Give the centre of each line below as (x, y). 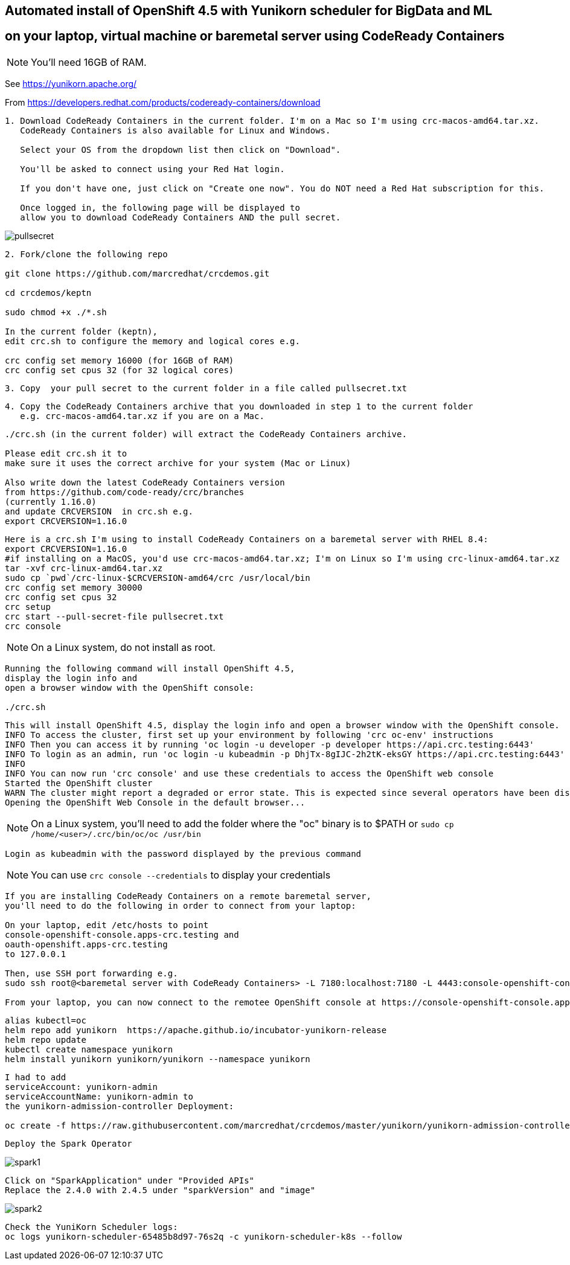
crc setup (28, 607)
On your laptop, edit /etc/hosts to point (107, 925)
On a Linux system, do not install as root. (123, 647)
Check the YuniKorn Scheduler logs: (91, 1227)
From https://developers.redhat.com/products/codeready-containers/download (163, 102)
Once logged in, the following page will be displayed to (160, 207)
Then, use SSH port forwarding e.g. (91, 973)
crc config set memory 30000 (74, 587)
